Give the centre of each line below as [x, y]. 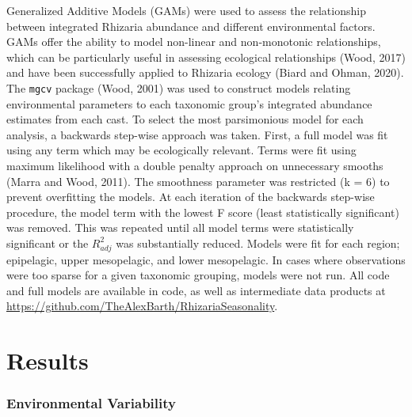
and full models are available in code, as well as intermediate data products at [196, 290]
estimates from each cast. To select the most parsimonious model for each [185, 119]
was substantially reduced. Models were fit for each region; [258, 243]
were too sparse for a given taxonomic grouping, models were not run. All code [198, 275]
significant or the [48, 243]
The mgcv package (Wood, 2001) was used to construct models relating [179, 87]
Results [48, 360]
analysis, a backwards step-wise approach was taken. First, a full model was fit [197, 134]
